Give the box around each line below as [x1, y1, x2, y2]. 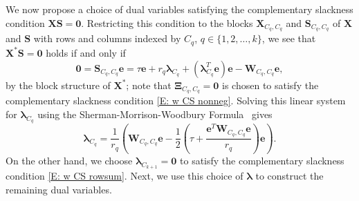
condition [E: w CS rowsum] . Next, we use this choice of [6, 169, 243, 183]
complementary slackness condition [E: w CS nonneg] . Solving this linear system [6, 93, 346, 108]
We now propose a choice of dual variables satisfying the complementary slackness [6, 2, 353, 16]
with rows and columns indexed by [33, 31, 181, 46]
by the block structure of [6, 77, 111, 92]
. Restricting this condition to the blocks [81, 15, 253, 30]
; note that [126, 77, 172, 92]
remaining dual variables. [6, 182, 112, 196]
